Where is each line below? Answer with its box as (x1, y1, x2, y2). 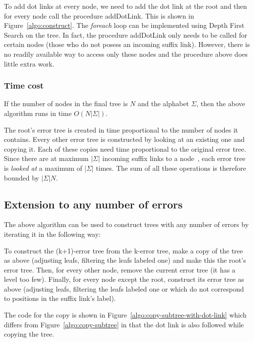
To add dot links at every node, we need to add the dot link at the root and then (4, 1, 247, 11)
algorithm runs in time (4, 108, 72, 118)
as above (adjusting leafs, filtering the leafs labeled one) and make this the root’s (4, 255, 246, 265)
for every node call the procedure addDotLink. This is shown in (4, 10, 194, 21)
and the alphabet (137, 98, 189, 109)
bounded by (4, 172, 39, 182)
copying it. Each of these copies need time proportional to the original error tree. (4, 143, 246, 154)
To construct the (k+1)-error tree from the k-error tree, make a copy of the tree (4, 245, 243, 255)
